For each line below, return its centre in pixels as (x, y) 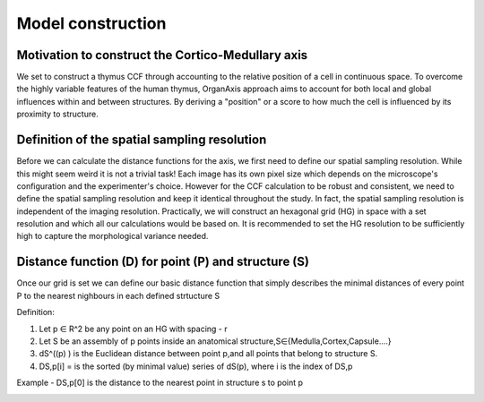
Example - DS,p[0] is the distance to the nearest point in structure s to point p (160, 383)
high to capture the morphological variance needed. (112, 236)
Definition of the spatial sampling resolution (142, 140)
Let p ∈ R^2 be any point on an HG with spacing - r (133, 329)
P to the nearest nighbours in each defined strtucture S (118, 295)
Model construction (91, 23)
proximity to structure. (57, 114)
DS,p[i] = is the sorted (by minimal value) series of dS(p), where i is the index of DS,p (196, 366)
